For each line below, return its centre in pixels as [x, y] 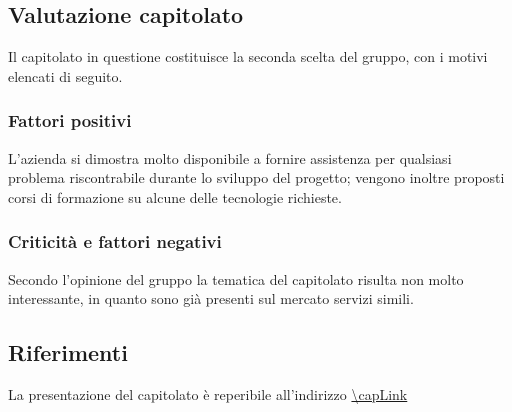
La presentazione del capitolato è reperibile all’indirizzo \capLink [208, 394]
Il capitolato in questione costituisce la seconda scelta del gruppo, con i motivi [248, 56]
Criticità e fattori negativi [115, 241]
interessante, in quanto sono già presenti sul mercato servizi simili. [211, 298]
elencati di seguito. [65, 75]
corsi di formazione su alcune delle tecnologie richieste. [175, 196]
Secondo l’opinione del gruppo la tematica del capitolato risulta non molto [236, 278]
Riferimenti [68, 352]
